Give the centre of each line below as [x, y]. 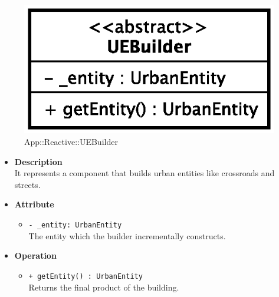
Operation [35, 255]
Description [38, 161]
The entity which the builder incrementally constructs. [127, 235]
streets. [27, 184]
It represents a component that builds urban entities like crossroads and [145, 173]
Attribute [34, 204]
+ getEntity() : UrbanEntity [86, 276]
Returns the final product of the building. [104, 287]
